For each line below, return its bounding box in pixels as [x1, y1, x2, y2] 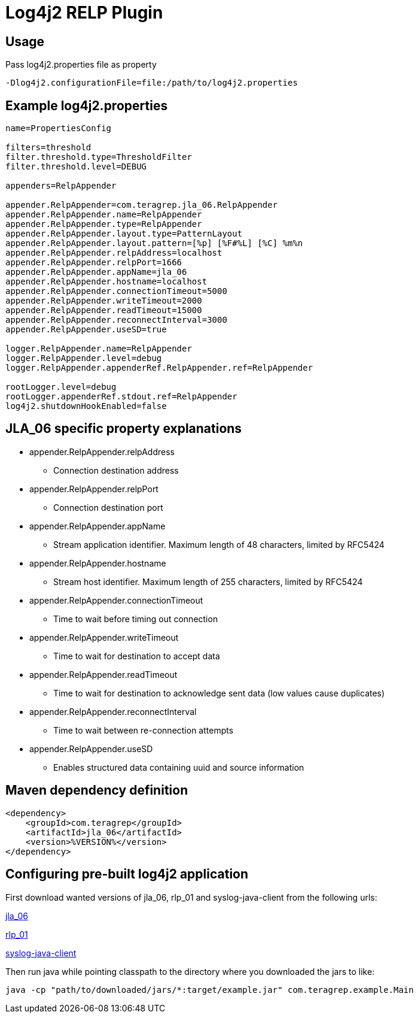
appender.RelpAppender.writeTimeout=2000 [5, 296, 202, 306]
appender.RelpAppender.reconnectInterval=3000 [5, 315, 227, 325]
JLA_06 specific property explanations [5, 421, 242, 437]
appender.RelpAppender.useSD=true [5, 325, 167, 335]
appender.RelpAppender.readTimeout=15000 [5, 305, 202, 316]
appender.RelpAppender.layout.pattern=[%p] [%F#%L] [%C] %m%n [5, 238, 303, 249]
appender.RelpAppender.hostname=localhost [5, 277, 208, 287]
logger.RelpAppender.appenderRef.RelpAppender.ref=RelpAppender [5, 363, 313, 373]
